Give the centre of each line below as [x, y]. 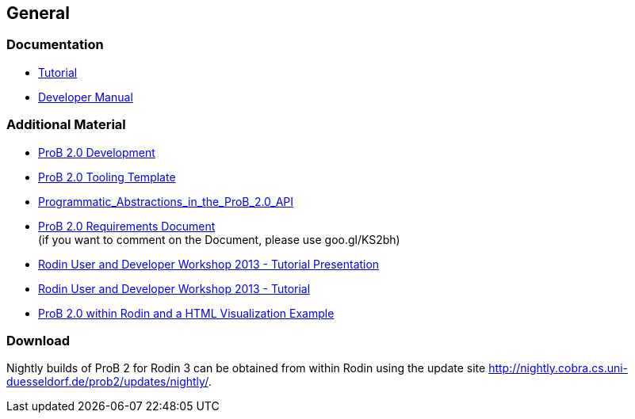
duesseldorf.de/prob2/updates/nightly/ [107, 382]
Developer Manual [86, 97]
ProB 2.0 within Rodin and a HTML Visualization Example [186, 313]
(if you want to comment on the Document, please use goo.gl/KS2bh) [219, 239]
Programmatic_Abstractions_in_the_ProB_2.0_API [166, 201]
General [38, 13]
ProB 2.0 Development [97, 152]
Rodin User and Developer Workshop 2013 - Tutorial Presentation [209, 264]
